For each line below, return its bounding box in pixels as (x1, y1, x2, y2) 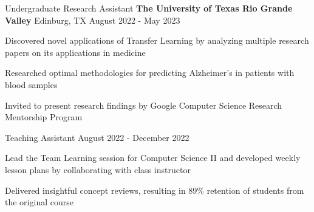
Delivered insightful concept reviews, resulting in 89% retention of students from (5, 183, 304, 196)
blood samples (5, 78, 58, 91)
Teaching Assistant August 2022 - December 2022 (5, 131, 189, 143)
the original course (5, 196, 73, 208)
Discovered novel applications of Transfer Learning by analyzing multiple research (5, 34, 309, 47)
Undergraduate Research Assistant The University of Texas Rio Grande (5, 2, 293, 14)
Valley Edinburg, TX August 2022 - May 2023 (5, 13, 180, 26)
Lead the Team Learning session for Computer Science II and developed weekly (5, 151, 301, 164)
